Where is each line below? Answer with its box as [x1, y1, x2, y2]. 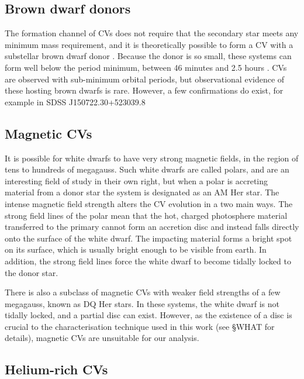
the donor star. [5, 266, 58, 278]
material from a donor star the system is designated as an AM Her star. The [5, 186, 279, 198]
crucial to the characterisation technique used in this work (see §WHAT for [5, 320, 275, 332]
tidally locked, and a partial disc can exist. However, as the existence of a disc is [5, 309, 292, 321]
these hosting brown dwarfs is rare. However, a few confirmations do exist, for [5, 84, 284, 97]
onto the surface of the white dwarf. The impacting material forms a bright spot [5, 232, 292, 244]
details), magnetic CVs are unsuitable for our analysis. [5, 332, 199, 344]
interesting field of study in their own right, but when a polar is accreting [5, 174, 268, 187]
